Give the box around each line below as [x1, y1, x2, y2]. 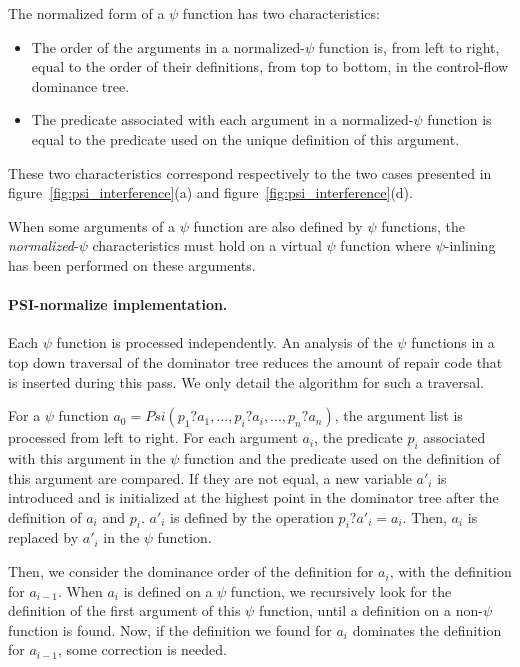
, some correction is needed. [57, 639, 227, 660]
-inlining [444, 235, 496, 256]
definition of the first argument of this [8, 600, 241, 621]
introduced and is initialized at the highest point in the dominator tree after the [8, 487, 499, 508]
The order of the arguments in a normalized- [31, 36, 306, 57]
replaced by [8, 527, 79, 548]
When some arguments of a [8, 215, 176, 236]
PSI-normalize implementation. [8, 294, 228, 315]
